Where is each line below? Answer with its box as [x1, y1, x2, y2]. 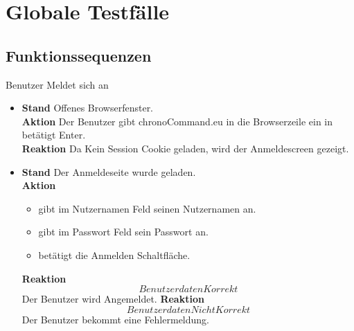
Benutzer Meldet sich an [6, 77, 109, 91]
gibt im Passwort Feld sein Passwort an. [38, 224, 209, 239]
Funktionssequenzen [6, 44, 152, 66]
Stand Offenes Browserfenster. [21, 100, 154, 115]
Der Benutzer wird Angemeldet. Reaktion [21, 292, 204, 306]
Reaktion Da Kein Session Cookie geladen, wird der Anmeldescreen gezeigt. [21, 141, 349, 155]
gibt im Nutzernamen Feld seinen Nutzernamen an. [38, 201, 256, 215]
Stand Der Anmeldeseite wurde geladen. [21, 164, 196, 179]
